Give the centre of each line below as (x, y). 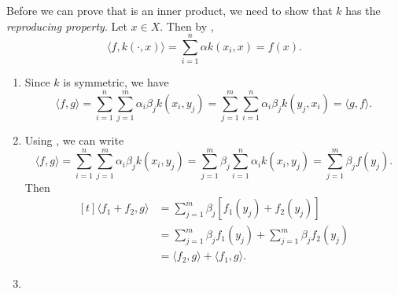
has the (363, 10)
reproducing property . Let (67, 26)
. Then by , (187, 26)
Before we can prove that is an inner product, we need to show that (170, 10)
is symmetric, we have (116, 82)
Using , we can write (74, 140)
